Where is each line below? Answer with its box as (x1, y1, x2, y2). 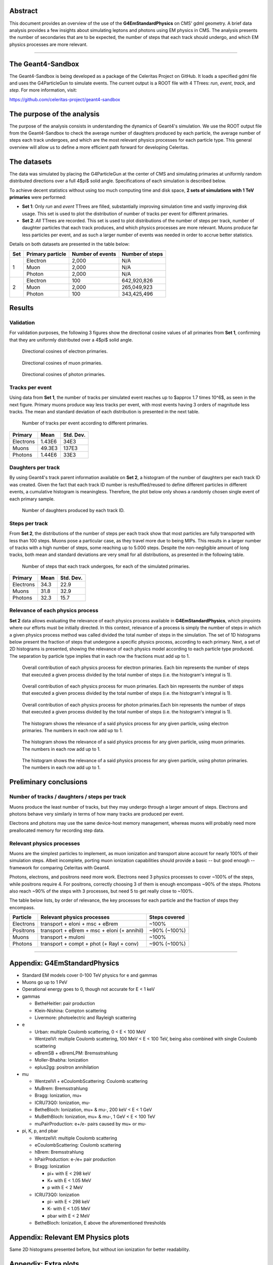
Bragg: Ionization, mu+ (34, 1092, 82, 1099)
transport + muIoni (40, 934, 85, 941)
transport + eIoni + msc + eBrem (40, 920, 118, 927)
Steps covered (149, 914, 185, 921)
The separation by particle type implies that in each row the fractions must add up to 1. (9, 653, 190, 659)
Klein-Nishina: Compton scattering (34, 1007, 107, 1014)
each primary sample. (9, 496, 55, 502)
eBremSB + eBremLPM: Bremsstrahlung (34, 1050, 118, 1056)
